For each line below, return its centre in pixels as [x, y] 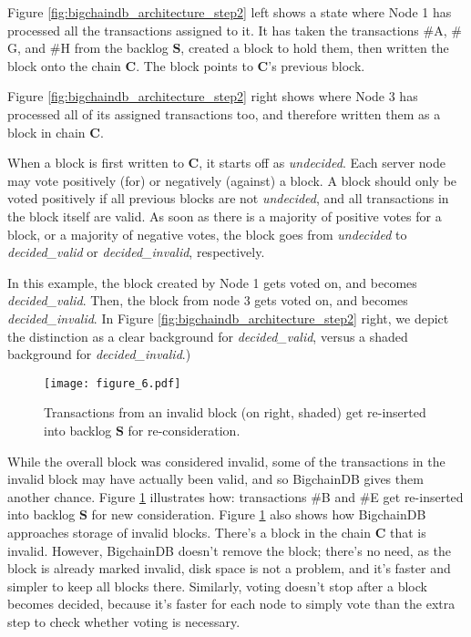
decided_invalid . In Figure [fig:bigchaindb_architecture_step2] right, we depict [228, 318]
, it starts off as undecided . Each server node [323, 163]
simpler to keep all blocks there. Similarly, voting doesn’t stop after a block [217, 586]
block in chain [46, 132]
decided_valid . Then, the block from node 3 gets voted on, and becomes [208, 300]
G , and [27, 48]
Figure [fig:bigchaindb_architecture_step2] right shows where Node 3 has [213, 96]
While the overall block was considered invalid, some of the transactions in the [226, 461]
